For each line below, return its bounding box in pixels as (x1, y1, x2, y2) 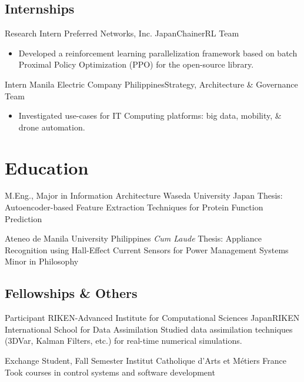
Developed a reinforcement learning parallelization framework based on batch (18, 46, 298, 59)
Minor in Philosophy (5, 255, 79, 267)
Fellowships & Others (5, 284, 138, 302)
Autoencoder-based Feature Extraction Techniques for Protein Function (5, 201, 263, 213)
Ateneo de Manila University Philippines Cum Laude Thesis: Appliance (5, 232, 262, 244)
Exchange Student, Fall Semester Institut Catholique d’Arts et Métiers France (5, 354, 287, 367)
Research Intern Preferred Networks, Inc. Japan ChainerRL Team (5, 27, 239, 39)
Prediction (5, 212, 42, 224)
